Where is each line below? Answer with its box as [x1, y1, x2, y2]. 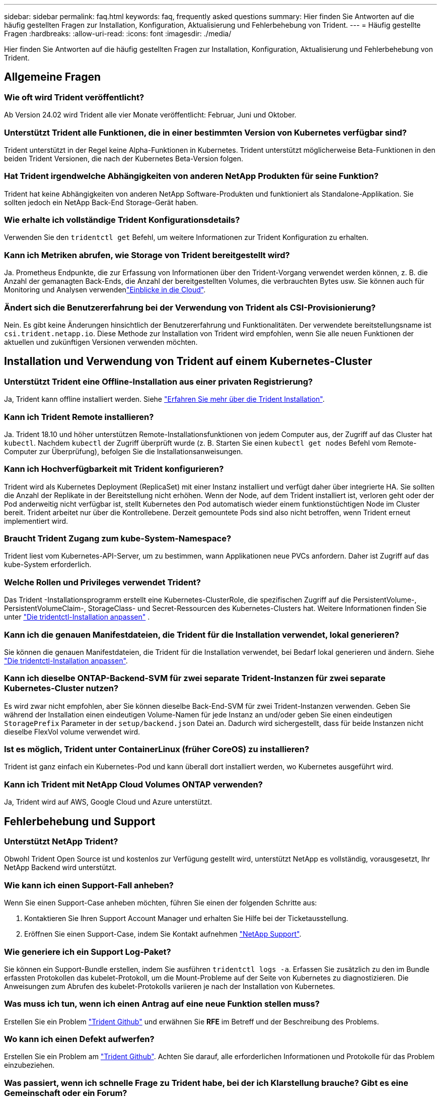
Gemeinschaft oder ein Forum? [4, 1087, 127, 1098]
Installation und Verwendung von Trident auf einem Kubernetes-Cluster [4, 355, 373, 368]
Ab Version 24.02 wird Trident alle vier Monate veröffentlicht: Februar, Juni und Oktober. [4, 110, 297, 119]
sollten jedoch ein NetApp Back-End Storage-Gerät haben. [4, 198, 198, 207]
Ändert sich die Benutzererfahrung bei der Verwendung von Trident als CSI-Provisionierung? [4, 302, 376, 313]
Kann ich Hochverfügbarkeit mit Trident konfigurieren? [4, 464, 224, 474]
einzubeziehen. [4, 1061, 55, 1070]
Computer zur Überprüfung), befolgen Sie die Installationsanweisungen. [4, 447, 243, 456]
